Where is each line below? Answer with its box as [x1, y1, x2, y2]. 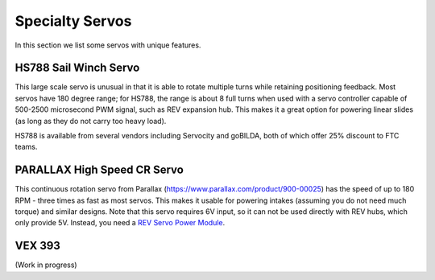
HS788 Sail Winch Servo [14, 61, 140, 75]
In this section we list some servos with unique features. [14, 40, 201, 50]
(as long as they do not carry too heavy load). [14, 116, 167, 126]
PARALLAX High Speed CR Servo [14, 163, 184, 177]
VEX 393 [14, 239, 60, 253]
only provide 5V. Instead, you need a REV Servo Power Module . [14, 218, 226, 228]
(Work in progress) [14, 260, 77, 270]
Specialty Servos [14, 12, 132, 30]
